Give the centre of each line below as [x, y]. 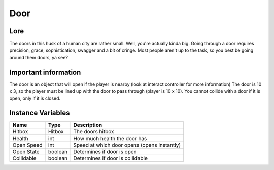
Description [88, 125]
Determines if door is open [105, 152]
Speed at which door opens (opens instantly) [127, 145]
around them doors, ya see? [39, 57]
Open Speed [27, 145]
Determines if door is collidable [111, 158]
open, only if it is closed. [35, 98]
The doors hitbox [94, 132]
